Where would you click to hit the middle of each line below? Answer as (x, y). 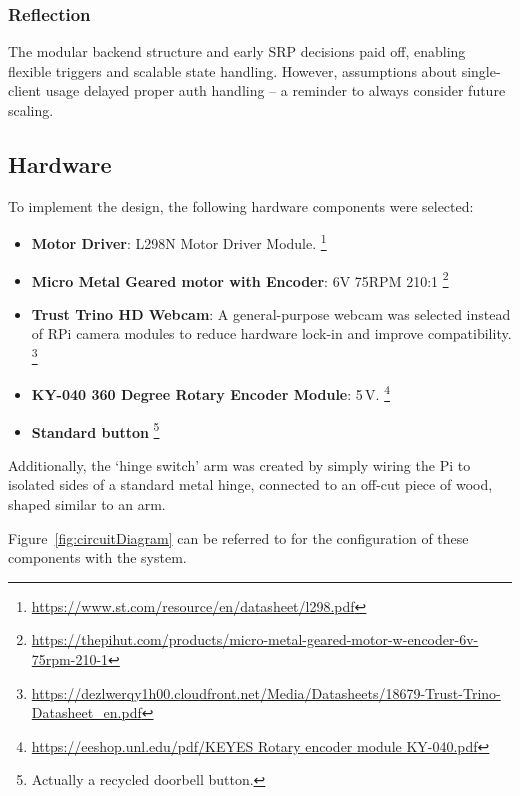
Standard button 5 (95, 430)
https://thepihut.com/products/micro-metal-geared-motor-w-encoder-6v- (255, 639)
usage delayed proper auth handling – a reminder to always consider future (275, 90)
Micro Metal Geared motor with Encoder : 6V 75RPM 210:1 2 (240, 279)
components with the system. (97, 557)
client (25, 90)
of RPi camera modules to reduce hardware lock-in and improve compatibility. (271, 333)
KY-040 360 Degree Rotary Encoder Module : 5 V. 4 (211, 392)
